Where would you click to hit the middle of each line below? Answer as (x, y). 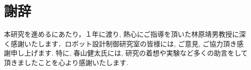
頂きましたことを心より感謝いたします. (66, 62)
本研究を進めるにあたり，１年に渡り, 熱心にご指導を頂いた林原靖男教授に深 (125, 34)
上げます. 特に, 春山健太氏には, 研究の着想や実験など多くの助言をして (136, 53)
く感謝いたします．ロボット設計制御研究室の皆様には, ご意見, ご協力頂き (120, 43)
